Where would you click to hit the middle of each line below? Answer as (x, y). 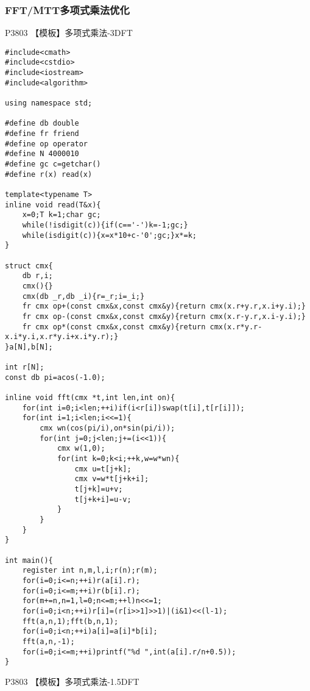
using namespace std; (49, 103)
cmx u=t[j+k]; (103, 469)
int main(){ (29, 560)
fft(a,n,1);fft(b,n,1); (70, 621)
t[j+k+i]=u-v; (103, 499)
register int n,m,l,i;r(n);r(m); (90, 571)
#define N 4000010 (42, 154)
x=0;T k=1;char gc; (62, 215)
